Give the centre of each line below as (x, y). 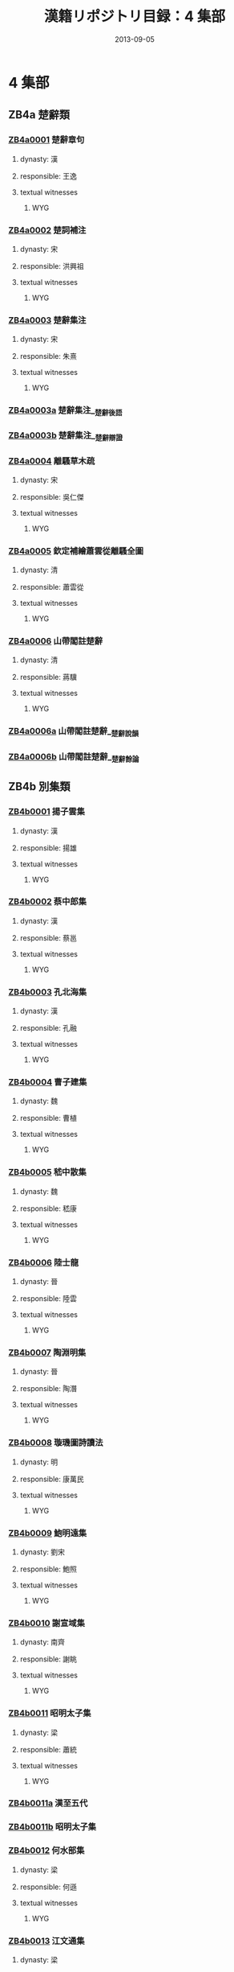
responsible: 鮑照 (48, 1569)
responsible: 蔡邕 (48, 937)
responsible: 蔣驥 (48, 677)
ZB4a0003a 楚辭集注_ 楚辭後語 (65, 411)
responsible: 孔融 (48, 1028)
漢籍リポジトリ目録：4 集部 (135, 16)
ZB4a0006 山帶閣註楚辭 (55, 641)
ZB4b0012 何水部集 (46, 1851)
